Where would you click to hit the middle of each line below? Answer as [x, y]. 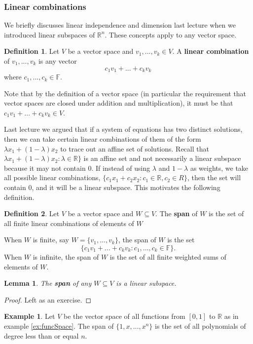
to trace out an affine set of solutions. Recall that [135, 148]
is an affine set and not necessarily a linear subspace [162, 158]
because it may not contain [45, 168]
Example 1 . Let [30, 316]
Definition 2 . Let [32, 213]
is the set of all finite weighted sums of [168, 256]
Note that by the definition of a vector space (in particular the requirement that [125, 93]
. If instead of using [121, 168]
